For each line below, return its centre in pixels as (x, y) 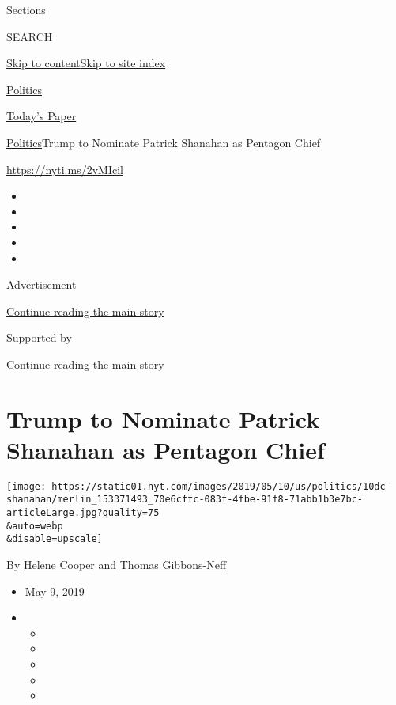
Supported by (39, 337)
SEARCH (30, 36)
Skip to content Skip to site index (86, 63)
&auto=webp (35, 526)
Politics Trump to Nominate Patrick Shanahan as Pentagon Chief (164, 142)
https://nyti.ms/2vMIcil (65, 169)
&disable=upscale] (55, 539)
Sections (26, 9)
